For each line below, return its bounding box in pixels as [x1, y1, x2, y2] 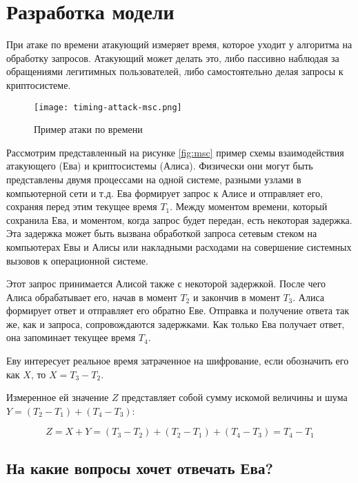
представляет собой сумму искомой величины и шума [121, 390, 348, 404]
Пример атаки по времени [34, 122, 143, 136]
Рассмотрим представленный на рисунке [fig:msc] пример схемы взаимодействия [6, 145, 344, 159]
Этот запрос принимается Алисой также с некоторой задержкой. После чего [6, 276, 326, 291]
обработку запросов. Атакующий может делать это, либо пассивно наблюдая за [6, 50, 339, 65]
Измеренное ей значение [6, 390, 109, 404]
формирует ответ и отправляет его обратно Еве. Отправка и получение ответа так [6, 303, 350, 318]
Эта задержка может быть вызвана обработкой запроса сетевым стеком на [6, 226, 317, 240]
